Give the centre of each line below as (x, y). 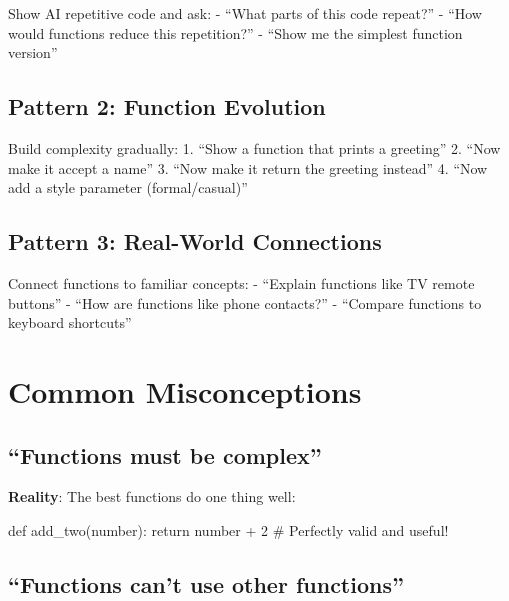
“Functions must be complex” (165, 454)
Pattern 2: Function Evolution (167, 106)
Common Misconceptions (185, 390)
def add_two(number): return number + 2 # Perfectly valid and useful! (228, 529)
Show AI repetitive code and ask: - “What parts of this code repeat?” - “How (245, 13)
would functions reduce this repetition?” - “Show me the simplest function (235, 32)
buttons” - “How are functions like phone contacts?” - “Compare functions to (245, 302)
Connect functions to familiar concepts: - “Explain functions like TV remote (241, 282)
